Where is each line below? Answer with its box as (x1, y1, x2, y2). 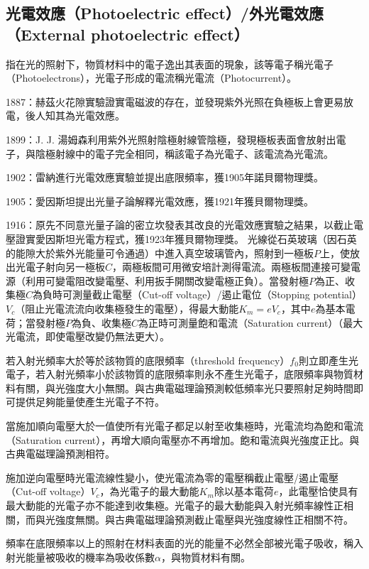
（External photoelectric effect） (6, 23, 249, 45)
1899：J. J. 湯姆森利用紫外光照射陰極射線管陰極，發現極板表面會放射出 (6, 131, 336, 146)
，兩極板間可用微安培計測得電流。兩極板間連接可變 (112, 259, 351, 274)
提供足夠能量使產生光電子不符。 (15, 394, 165, 409)
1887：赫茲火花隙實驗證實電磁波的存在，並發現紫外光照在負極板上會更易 (6, 94, 343, 109)
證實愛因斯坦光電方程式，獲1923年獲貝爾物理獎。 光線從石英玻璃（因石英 (15, 231, 357, 246)
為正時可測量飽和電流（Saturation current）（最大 (138, 315, 363, 330)
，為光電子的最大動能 (99, 484, 199, 499)
